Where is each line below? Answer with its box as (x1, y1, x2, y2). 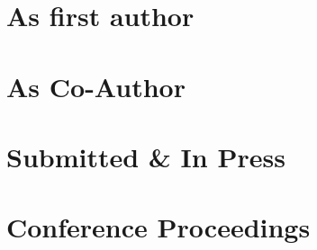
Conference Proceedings (6, 209, 311, 246)
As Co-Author (6, 67, 186, 104)
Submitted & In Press (6, 138, 285, 174)
